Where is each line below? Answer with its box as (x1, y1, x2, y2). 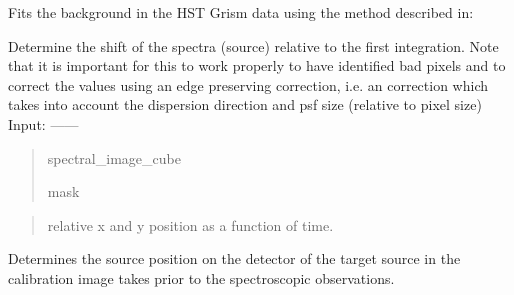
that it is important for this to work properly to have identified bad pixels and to (8, 55, 506, 76)
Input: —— (8, 113, 79, 134)
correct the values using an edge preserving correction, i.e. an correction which (8, 74, 489, 95)
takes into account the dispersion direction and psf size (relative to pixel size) (8, 94, 482, 115)
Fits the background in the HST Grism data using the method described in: (8, 2, 474, 22)
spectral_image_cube (47, 147, 181, 168)
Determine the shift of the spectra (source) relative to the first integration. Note (8, 35, 499, 56)
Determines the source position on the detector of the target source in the (8, 248, 461, 269)
